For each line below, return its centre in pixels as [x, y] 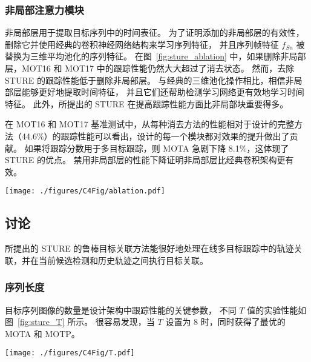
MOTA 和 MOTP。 [42, 333]
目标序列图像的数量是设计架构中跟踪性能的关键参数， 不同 [121, 310]
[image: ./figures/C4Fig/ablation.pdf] [85, 191]
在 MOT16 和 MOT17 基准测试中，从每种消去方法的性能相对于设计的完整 [150, 124]
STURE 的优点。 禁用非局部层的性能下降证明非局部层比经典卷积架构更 [145, 160]
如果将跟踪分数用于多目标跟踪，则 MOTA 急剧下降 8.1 [132, 148]
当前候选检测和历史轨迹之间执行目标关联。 [123, 260]
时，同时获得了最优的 [243, 322]
